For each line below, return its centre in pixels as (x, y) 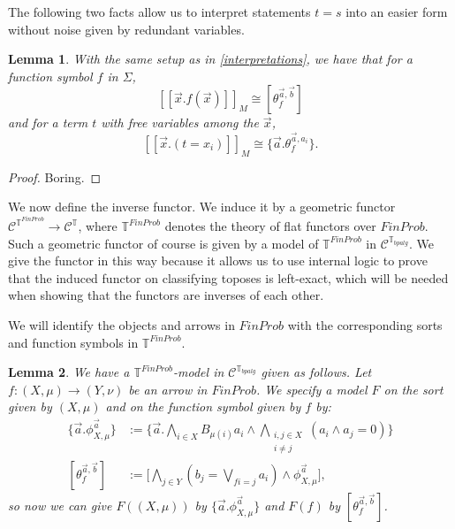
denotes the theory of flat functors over (270, 226)
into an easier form (397, 11)
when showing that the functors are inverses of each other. (166, 295)
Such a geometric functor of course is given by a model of (163, 243)
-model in (199, 372)
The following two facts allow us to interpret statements (159, 11)
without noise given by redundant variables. (126, 29)
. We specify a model (311, 389)
